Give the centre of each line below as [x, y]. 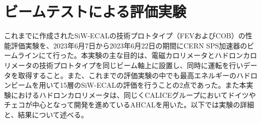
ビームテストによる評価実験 [95, 11]
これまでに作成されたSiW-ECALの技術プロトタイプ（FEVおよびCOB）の [125, 36]
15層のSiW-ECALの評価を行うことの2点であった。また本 [153, 85]
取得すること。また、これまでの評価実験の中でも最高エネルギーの [127, 75]
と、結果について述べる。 [46, 114]
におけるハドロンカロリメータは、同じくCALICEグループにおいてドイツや [133, 95]
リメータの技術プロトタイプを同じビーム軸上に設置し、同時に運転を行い [124, 65]
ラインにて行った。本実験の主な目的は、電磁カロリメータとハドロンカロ [137, 55]
